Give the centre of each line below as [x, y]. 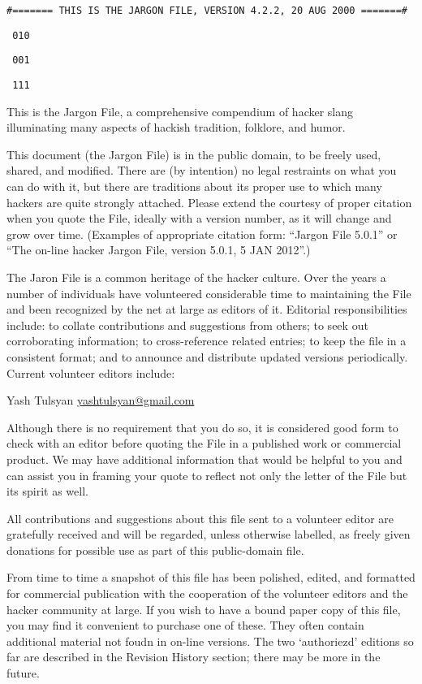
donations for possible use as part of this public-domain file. [155, 550]
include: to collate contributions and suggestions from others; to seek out [187, 325]
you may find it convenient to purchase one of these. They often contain [185, 625]
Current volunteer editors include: [91, 372]
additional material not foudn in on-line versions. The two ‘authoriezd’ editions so [210, 641]
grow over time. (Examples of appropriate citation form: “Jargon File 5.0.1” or [202, 234]
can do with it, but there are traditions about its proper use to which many [194, 186]
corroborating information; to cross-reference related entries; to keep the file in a [207, 341]
